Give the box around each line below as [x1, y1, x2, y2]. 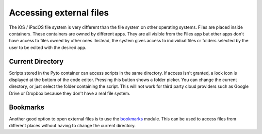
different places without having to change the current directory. [9, 123, 136, 129]
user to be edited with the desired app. [9, 44, 87, 50]
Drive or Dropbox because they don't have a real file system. [9, 90, 131, 96]
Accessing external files [9, 7, 109, 18]
